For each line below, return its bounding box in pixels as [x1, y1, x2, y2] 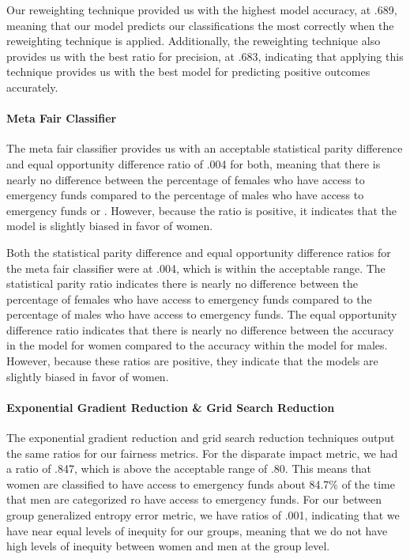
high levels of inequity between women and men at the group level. [6, 538, 330, 554]
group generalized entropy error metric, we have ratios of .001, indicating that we [6, 507, 400, 523]
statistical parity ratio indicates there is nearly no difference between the [6, 275, 358, 292]
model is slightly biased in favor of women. [6, 217, 213, 234]
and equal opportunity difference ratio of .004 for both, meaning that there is [6, 155, 381, 172]
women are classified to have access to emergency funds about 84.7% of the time [6, 475, 395, 492]
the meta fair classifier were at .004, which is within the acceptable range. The [6, 259, 386, 276]
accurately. [6, 78, 58, 95]
